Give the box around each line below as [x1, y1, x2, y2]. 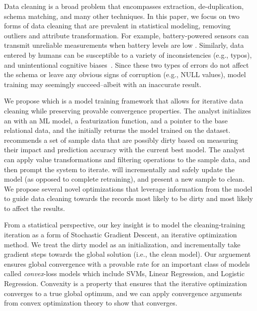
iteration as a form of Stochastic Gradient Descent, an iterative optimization [4, 229, 237, 240]
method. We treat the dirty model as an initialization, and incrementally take [4, 239, 241, 249]
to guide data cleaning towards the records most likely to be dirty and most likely [4, 193, 253, 204]
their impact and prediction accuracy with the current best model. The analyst [4, 144, 245, 155]
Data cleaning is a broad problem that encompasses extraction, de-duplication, [4, 1, 244, 11]
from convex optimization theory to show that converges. [4, 298, 177, 308]
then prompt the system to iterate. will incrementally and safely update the [4, 164, 235, 174]
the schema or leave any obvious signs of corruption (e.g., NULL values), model [4, 69, 246, 80]
